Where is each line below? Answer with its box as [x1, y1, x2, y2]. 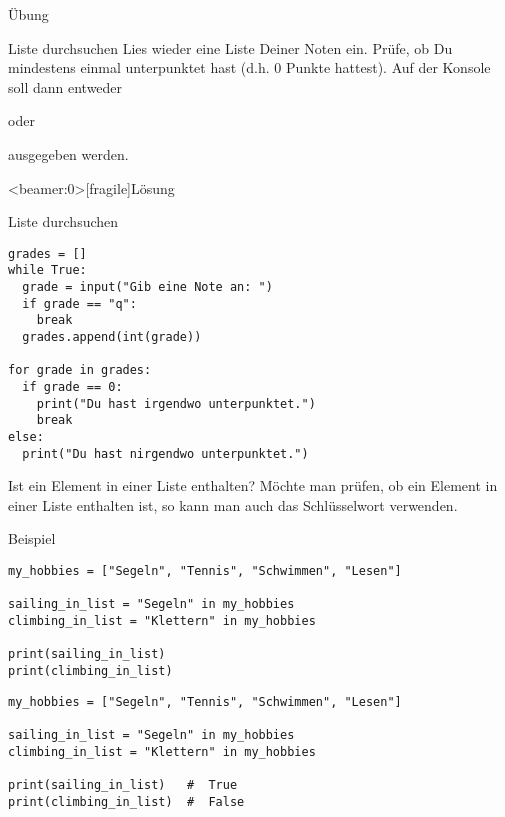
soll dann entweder [8, 76, 123, 97]
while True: [8, 263, 87, 278]
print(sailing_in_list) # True [8, 777, 238, 792]
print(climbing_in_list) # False [8, 794, 245, 809]
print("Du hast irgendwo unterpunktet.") [36, 396, 316, 411]
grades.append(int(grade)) [22, 330, 202, 345]
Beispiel [8, 528, 56, 549]
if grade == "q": [22, 296, 137, 311]
